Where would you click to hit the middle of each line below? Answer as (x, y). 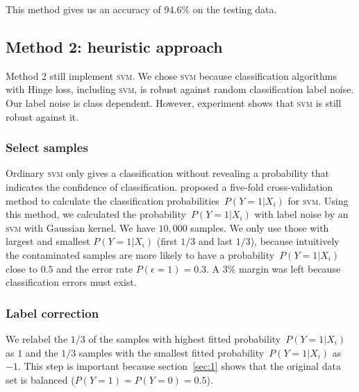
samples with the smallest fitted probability (172, 352)
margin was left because (290, 268)
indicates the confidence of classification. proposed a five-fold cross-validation (169, 186)
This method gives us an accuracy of (83, 9)
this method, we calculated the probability (96, 214)
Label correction (52, 313)
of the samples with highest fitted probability (185, 338)
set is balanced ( (40, 379)
